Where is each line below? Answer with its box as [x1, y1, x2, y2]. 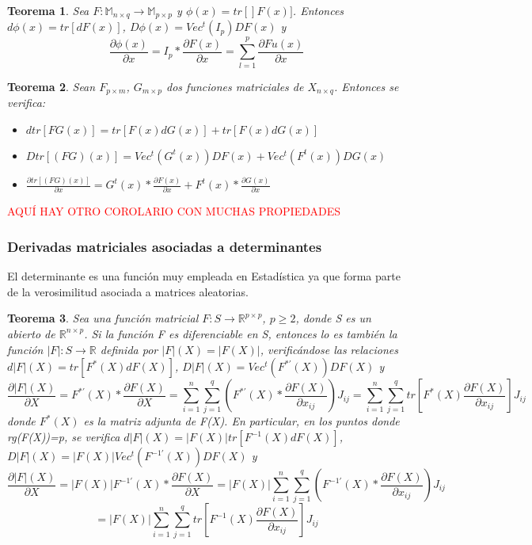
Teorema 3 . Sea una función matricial [7, 310, 199, 326]
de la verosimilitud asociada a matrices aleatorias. [7, 283, 249, 299]
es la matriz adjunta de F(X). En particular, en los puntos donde [83, 413, 400, 429]
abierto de [7, 325, 55, 341]
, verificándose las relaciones [260, 341, 398, 357]
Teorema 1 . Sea [7, 2, 89, 18]
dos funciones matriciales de [166, 78, 304, 94]
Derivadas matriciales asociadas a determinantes [7, 236, 322, 256]
